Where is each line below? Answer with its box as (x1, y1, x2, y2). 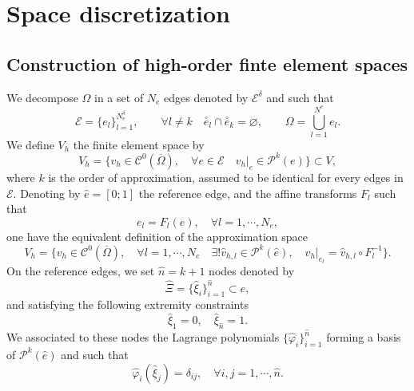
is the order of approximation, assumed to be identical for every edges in (48, 168, 404, 185)
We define (6, 136, 54, 152)
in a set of (94, 89, 144, 105)
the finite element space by (73, 136, 205, 152)
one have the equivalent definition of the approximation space (6, 227, 308, 244)
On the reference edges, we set (6, 263, 155, 279)
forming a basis (326, 329, 401, 346)
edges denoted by (164, 89, 249, 105)
